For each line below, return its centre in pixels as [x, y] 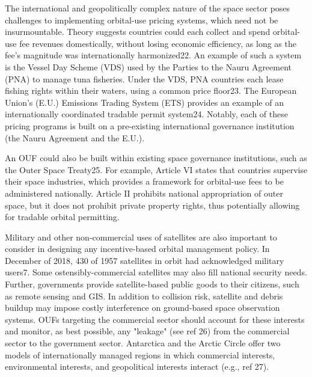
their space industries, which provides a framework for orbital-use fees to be [144, 181]
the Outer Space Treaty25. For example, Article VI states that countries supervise [156, 169]
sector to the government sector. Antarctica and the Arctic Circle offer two [143, 343]
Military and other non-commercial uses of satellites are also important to [141, 237]
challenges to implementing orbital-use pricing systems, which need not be [142, 20]
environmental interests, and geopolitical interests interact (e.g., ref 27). [137, 366]
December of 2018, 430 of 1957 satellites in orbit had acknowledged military [145, 260]
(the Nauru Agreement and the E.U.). [75, 137]
